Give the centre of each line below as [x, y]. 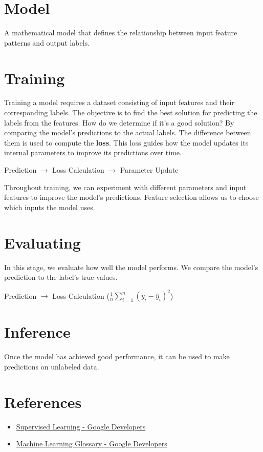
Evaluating [42, 242]
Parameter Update [149, 170]
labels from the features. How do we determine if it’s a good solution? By [119, 122]
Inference [37, 332]
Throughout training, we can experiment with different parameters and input [125, 187]
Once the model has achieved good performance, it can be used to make [117, 356]
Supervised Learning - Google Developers [81, 426]
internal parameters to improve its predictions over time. [93, 152]
